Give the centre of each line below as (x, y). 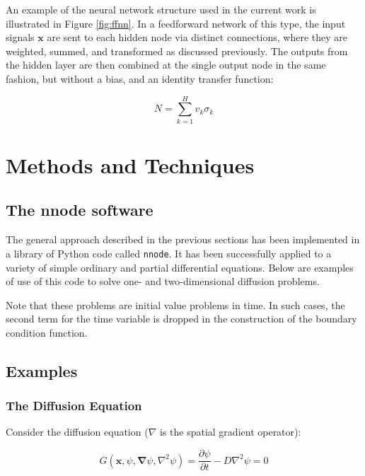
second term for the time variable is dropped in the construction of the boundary (181, 319)
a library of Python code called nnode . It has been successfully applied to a (169, 253)
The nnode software (80, 210)
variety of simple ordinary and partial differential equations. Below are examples (180, 267)
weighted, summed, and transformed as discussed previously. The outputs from (177, 51)
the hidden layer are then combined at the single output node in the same (166, 65)
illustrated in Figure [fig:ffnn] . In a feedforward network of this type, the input (176, 23)
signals (20, 37)
